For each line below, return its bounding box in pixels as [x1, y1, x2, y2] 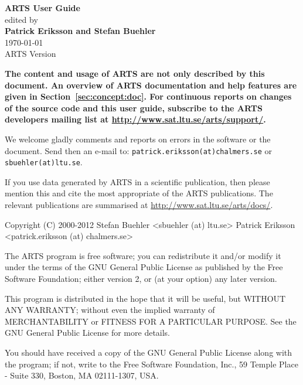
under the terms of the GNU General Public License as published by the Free [5, 261, 283, 273]
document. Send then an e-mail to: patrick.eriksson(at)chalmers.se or [5, 144, 273, 156]
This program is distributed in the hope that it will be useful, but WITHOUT [5, 292, 286, 304]
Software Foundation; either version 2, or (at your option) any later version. [5, 272, 277, 284]
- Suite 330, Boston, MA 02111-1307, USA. [5, 369, 159, 381]
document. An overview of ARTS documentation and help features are [5, 79, 297, 91]
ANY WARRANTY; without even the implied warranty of [5, 304, 215, 316]
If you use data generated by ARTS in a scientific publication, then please [5, 175, 270, 188]
